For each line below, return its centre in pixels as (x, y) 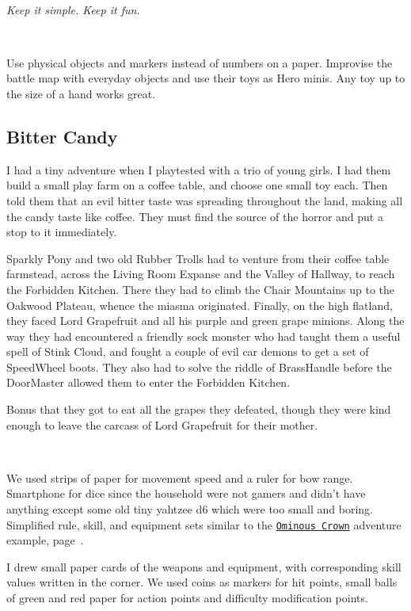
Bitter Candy (62, 136)
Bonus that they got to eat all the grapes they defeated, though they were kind (199, 409)
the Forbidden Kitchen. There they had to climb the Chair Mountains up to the (201, 289)
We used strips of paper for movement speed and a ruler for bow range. (180, 477)
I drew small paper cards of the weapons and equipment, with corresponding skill (204, 566)
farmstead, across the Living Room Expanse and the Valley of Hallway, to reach (201, 274)
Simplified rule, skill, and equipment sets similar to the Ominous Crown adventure (204, 524)
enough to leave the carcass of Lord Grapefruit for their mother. (162, 424)
